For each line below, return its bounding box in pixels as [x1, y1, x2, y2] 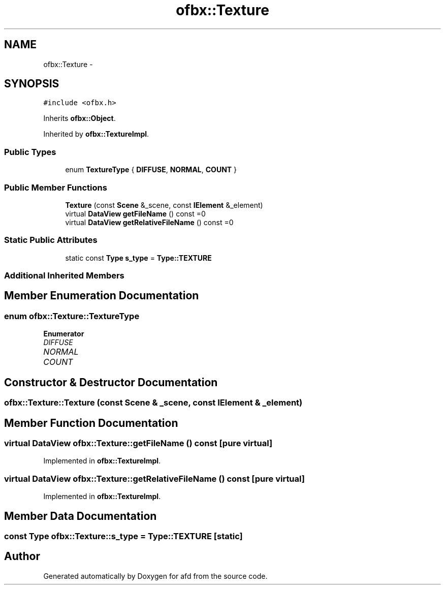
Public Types [4, 146, 56, 157]
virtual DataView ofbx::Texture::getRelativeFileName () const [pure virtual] [4, 473, 305, 484]
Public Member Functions [4, 182, 107, 193]
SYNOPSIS [4, 77, 59, 90]
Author [4, 550, 40, 563]
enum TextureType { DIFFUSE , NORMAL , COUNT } [65, 165, 237, 174]
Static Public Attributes [4, 235, 98, 245]
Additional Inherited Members [4, 270, 124, 281]
